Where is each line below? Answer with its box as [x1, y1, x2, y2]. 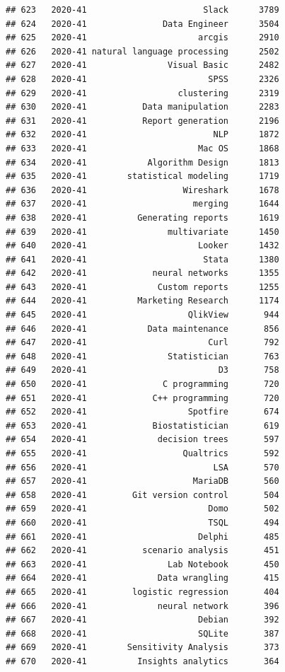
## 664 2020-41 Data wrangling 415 [6, 573, 279, 584]
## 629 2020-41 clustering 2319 [6, 88, 279, 98]
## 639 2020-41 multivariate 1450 [6, 226, 279, 237]
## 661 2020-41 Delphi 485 [6, 531, 279, 542]
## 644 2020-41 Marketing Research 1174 [6, 296, 279, 306]
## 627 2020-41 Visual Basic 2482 [6, 60, 279, 71]
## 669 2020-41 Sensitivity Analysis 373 [6, 642, 279, 653]
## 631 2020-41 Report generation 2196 [6, 115, 279, 126]
